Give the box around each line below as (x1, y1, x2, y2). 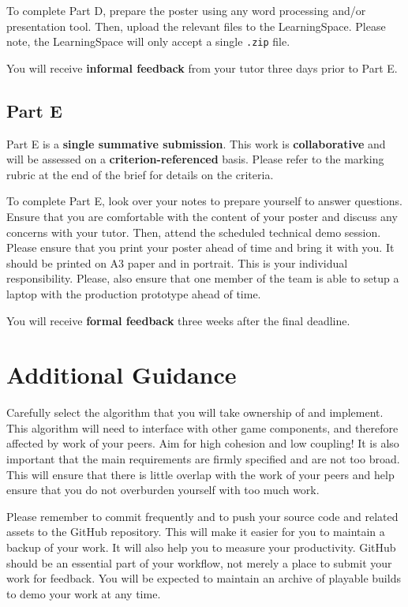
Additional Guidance (6, 358, 237, 391)
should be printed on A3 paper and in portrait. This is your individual (6, 254, 348, 271)
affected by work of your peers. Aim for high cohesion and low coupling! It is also (6, 435, 399, 452)
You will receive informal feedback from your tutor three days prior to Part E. (6, 59, 398, 76)
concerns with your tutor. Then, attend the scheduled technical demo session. (6, 223, 381, 240)
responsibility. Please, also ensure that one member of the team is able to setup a (6, 270, 399, 287)
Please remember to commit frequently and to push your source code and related (6, 508, 399, 524)
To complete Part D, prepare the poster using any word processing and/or (6, 2, 366, 18)
